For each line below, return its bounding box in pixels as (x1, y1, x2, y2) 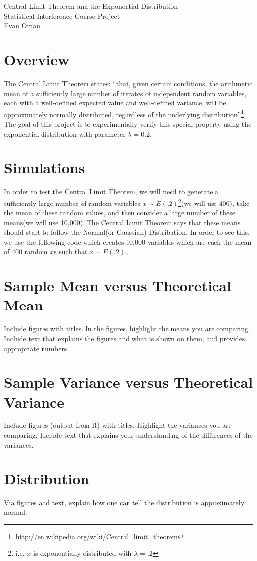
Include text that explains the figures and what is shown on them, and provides (4, 333, 245, 343)
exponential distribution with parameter (4, 128, 126, 139)
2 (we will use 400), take (178, 196, 250, 208)
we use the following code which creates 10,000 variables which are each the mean (4, 236, 252, 247)
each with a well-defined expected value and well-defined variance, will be (4, 98, 226, 108)
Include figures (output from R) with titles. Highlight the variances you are (4, 420, 232, 430)
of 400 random (4, 246, 48, 256)
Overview (4, 49, 70, 69)
